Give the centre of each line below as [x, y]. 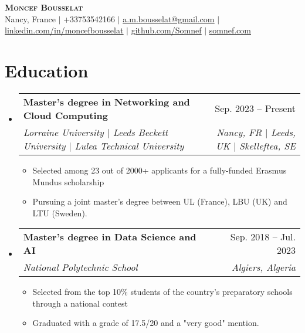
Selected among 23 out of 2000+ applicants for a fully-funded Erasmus [160, 170]
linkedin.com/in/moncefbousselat [64, 30]
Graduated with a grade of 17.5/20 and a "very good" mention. [146, 323]
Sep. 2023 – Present [255, 108]
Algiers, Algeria [264, 267]
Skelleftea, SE [267, 145]
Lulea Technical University [129, 145]
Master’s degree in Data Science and [110, 237]
